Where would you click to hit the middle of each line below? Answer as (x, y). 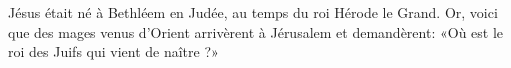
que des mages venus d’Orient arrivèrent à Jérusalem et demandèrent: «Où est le (256, 31)
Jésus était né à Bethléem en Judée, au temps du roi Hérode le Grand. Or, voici (253, 12)
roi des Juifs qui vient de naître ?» (113, 51)
